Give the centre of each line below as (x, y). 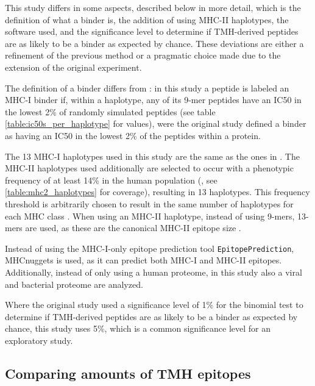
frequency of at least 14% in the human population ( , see (111, 180)
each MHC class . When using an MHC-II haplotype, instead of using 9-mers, (150, 216)
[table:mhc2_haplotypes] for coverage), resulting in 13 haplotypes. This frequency (157, 192)
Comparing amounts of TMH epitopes (128, 373)
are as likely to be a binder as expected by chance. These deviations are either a (154, 43)
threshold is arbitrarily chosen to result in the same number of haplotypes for (149, 203)
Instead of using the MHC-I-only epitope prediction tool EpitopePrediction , (150, 248)
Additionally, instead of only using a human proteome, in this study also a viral (154, 272)
